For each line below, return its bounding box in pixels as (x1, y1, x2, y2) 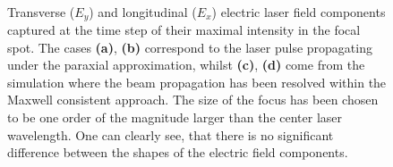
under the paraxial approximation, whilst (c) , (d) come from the (7, 55, 365, 74)
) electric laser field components (211, 2, 386, 21)
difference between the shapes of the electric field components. (7, 143, 348, 162)
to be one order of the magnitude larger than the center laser (7, 108, 343, 127)
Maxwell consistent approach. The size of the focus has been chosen (7, 90, 379, 109)
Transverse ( (7, 2, 75, 21)
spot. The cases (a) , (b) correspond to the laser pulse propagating (7, 38, 372, 56)
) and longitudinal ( (89, 2, 197, 21)
